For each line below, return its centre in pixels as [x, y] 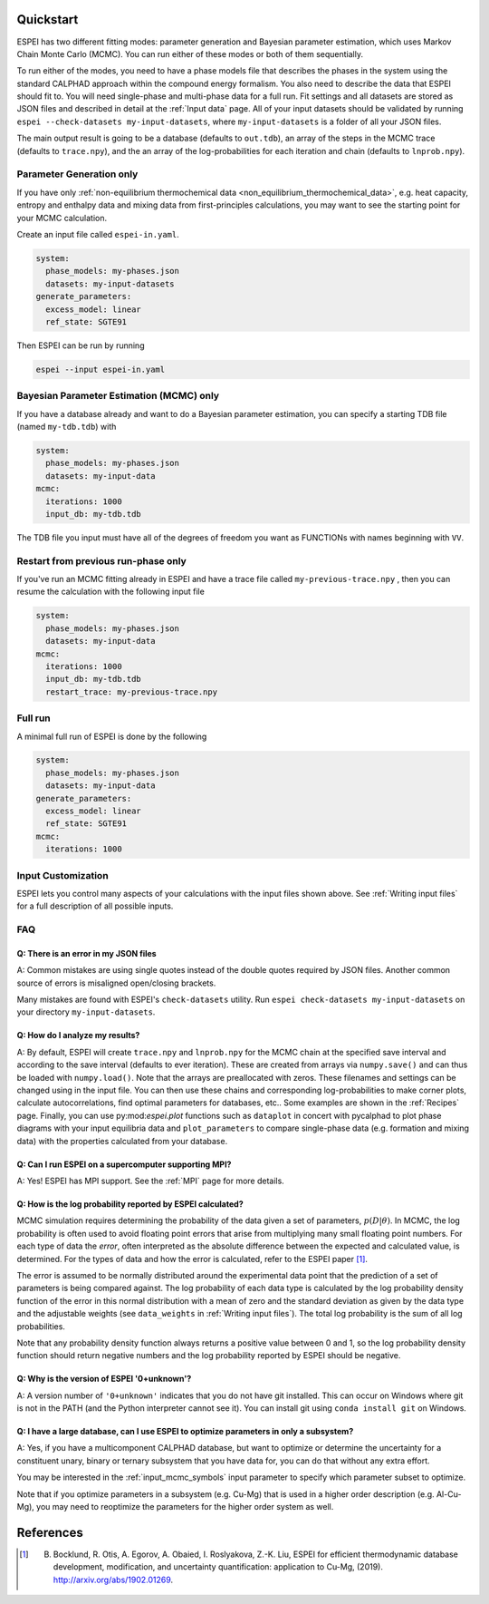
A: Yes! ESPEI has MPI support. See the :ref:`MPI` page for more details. [150, 1181]
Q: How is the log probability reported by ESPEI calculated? [130, 1204]
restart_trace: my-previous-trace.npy [131, 692]
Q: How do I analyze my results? [78, 1035]
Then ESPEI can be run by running [81, 345]
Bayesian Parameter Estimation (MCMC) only [118, 396]
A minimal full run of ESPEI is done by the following [112, 736]
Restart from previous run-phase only [102, 560]
